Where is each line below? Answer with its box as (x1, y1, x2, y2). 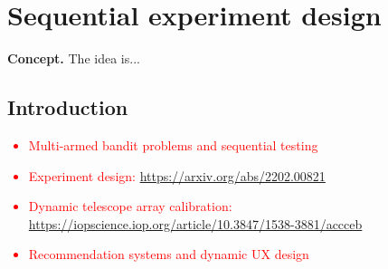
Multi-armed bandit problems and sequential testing (28, 135, 318, 154)
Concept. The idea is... (7, 49, 140, 68)
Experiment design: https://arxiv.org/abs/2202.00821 (28, 166, 326, 185)
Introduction (7, 93, 128, 121)
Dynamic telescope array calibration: (28, 197, 232, 216)
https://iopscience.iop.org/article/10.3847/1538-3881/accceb (28, 214, 363, 233)
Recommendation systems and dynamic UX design (28, 245, 309, 264)
